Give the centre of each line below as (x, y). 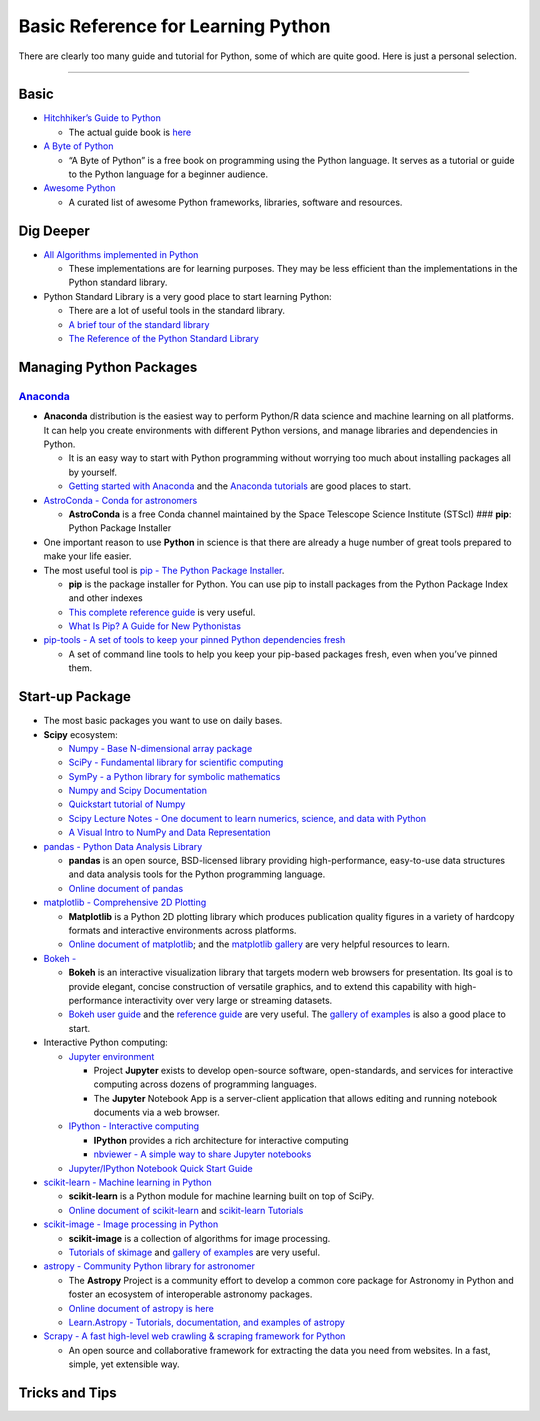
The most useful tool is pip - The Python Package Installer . (164, 570)
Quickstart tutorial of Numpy (127, 804)
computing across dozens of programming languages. (205, 1084)
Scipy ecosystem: (81, 734)
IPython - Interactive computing (134, 1126)
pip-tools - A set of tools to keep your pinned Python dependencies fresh (194, 640)
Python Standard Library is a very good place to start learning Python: (187, 296)
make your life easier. (87, 556)
